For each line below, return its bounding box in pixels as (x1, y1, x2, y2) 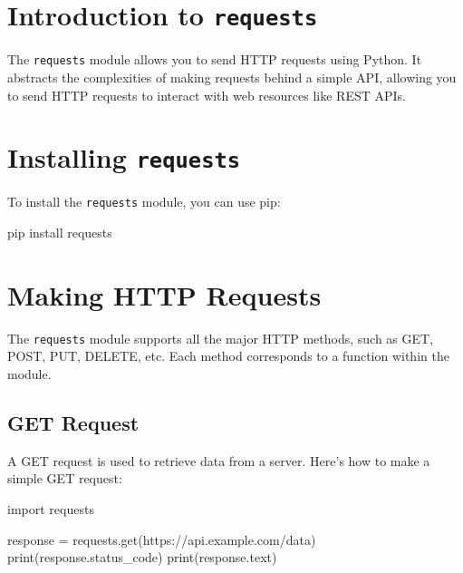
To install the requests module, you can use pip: (7, 192, 281, 211)
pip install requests (7, 223, 112, 241)
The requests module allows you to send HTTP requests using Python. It (7, 50, 422, 69)
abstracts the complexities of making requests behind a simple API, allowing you (7, 67, 457, 86)
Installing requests (7, 139, 241, 176)
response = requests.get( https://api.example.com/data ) (7, 529, 316, 549)
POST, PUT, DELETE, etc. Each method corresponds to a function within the (7, 346, 449, 365)
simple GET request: (7, 469, 122, 488)
